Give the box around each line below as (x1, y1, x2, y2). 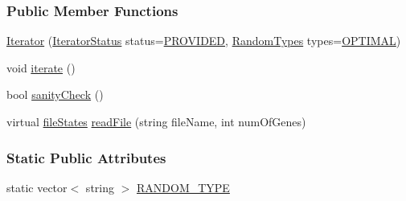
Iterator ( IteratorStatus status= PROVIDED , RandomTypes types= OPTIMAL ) (6, 32, 401, 49)
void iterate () (6, 59, 76, 76)
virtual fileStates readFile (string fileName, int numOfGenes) (6, 113, 306, 129)
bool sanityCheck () (6, 86, 104, 103)
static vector (6, 178, 68, 195)
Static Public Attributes (6, 147, 166, 167)
